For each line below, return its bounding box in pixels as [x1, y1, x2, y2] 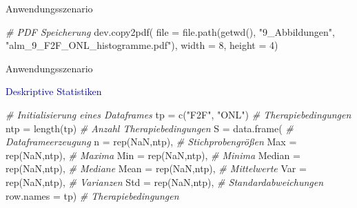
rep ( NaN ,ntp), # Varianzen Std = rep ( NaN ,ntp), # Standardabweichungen [6, 174, 324, 189]
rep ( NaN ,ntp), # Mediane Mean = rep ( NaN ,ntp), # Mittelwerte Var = [6, 161, 307, 176]
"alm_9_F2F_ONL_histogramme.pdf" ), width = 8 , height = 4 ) [6, 38, 278, 52]
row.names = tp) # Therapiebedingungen [6, 188, 179, 202]
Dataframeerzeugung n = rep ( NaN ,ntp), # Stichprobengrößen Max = [6, 134, 297, 149]
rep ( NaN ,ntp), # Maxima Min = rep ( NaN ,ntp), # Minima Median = [6, 147, 300, 162]
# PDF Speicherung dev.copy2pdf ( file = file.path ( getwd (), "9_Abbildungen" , [6, 24, 335, 39]
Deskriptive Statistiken [6, 84, 102, 98]
